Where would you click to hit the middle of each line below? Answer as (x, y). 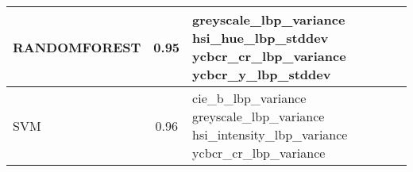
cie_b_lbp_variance (249, 98)
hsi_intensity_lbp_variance (270, 134)
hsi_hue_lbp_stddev (261, 38)
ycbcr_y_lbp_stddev (262, 74)
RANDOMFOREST (77, 47)
